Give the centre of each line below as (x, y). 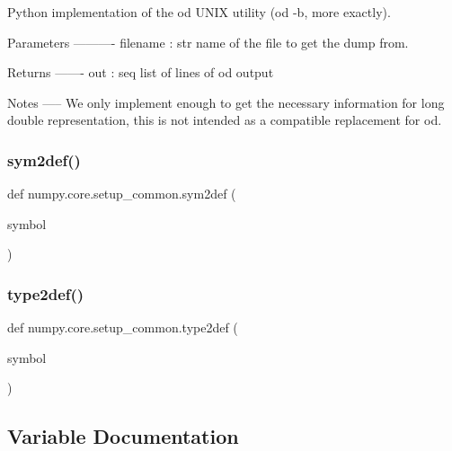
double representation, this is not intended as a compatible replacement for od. (225, 120)
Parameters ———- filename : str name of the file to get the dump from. (208, 42)
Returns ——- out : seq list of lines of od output (141, 72)
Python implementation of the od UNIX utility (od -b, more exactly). (199, 12)
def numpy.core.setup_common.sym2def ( (122, 194)
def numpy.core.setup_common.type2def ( (123, 327)
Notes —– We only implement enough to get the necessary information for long (226, 102)
